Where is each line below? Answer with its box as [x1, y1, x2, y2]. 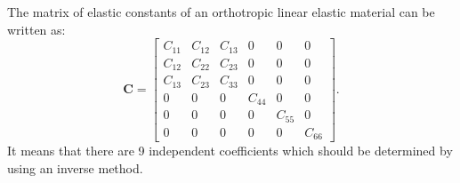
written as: [7, 20, 66, 38]
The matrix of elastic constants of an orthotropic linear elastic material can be [7, 3, 435, 20]
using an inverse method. [7, 158, 143, 177]
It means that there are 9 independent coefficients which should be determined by [7, 141, 453, 160]
